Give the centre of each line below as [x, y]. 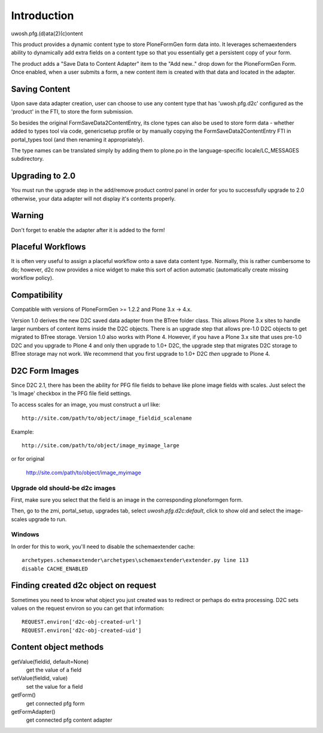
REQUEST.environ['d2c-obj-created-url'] [82, 622]
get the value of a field [54, 670]
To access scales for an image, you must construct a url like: [86, 404]
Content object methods [57, 647]
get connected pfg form [55, 703]
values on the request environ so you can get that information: [88, 608]
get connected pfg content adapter [69, 720]
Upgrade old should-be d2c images [63, 488]
